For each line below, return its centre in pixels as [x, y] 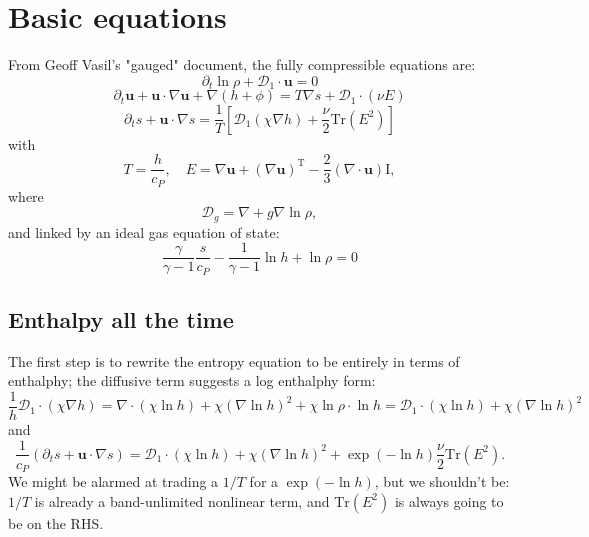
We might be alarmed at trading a [113, 481]
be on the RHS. [56, 522]
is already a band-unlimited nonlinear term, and [182, 500]
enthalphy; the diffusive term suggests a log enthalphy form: [192, 380]
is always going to [449, 500]
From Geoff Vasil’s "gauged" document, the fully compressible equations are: [242, 64]
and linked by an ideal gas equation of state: [144, 231]
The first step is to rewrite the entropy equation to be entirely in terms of [234, 360]
